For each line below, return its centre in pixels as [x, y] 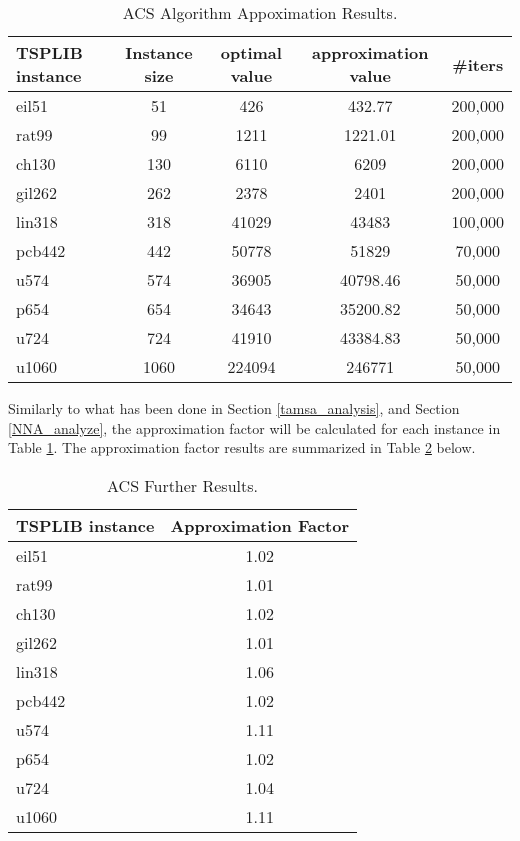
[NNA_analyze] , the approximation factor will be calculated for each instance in [254, 427]
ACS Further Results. [182, 485]
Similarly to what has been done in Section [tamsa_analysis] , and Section [234, 408]
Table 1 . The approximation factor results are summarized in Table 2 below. [242, 447]
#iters [478, 64]
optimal [251, 52]
